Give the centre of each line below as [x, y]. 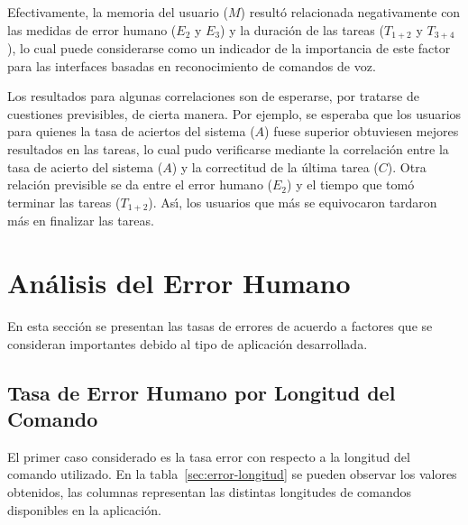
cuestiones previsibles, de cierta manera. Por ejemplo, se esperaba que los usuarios [234, 113]
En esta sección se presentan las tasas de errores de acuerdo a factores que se [220, 325]
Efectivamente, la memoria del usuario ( [118, 12]
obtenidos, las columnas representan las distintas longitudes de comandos [209, 491]
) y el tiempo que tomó [351, 184]
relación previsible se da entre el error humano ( [140, 184]
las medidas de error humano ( [92, 29]
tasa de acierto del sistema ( [85, 166]
